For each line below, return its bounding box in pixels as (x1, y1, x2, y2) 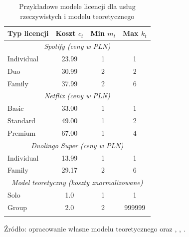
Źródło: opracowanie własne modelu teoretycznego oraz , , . (4, 224, 186, 234)
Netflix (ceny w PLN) (44, 90, 110, 101)
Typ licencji (7, 28, 49, 38)
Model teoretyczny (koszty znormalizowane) (11, 177, 143, 188)
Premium (7, 127, 36, 138)
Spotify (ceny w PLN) (44, 41, 111, 51)
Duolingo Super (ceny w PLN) (31, 140, 124, 150)
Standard (7, 115, 36, 126)
